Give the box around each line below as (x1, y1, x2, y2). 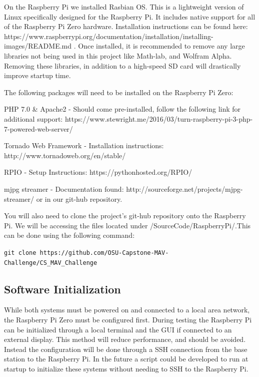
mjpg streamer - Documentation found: (4, 183, 124, 194)
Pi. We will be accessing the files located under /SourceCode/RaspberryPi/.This (4, 220, 251, 230)
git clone (4, 249, 36, 256)
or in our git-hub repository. (36, 193, 122, 204)
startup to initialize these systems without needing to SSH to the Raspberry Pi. (4, 363, 248, 373)
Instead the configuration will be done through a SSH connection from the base (4, 343, 247, 354)
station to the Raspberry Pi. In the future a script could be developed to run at (4, 353, 248, 364)
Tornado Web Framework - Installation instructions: (4, 140, 164, 151)
